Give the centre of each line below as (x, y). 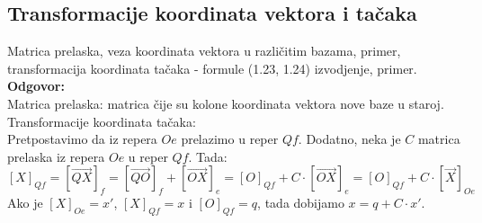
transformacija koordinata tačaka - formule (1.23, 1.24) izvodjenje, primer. (212, 68)
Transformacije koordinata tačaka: (102, 121)
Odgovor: (36, 86)
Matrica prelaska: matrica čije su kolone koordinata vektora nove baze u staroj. (226, 103)
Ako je (25, 203)
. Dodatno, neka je (349, 139)
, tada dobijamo (301, 203)
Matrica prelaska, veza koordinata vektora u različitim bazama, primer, (204, 51)
